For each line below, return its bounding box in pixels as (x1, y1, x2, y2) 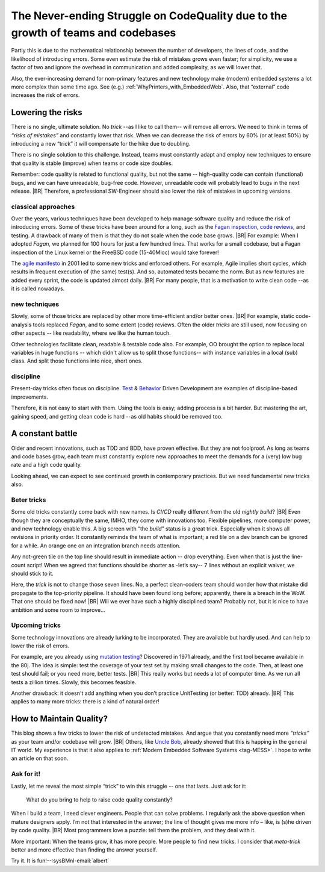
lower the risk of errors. (11, 642, 70, 650)
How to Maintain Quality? (11, 714, 108, 724)
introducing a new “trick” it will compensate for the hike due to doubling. (11, 140, 191, 147)
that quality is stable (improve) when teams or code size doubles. (11, 160, 173, 167)
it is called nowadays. (11, 285, 65, 292)
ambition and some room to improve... (11, 606, 105, 614)
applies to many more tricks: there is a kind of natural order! (11, 698, 159, 705)
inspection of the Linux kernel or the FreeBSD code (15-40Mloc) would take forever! (11, 249, 219, 256)
